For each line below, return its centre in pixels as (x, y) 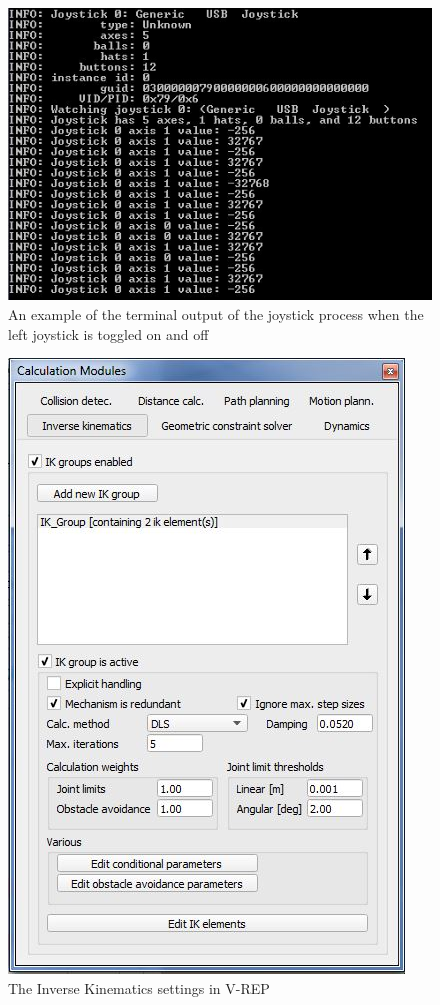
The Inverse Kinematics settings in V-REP (139, 987)
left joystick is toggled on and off (108, 333)
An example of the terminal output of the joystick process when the (216, 313)
